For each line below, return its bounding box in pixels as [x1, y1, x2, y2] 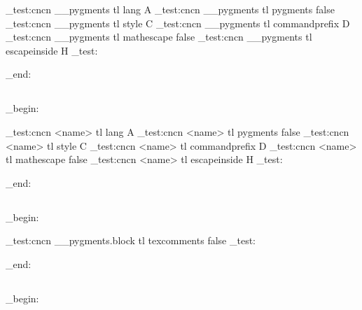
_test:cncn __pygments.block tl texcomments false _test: [6, 233, 256, 248]
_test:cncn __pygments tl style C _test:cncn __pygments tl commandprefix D [6, 15, 350, 30]
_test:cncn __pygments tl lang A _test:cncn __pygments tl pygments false [6, 2, 335, 16]
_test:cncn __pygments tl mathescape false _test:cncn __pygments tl [6, 29, 312, 44]
